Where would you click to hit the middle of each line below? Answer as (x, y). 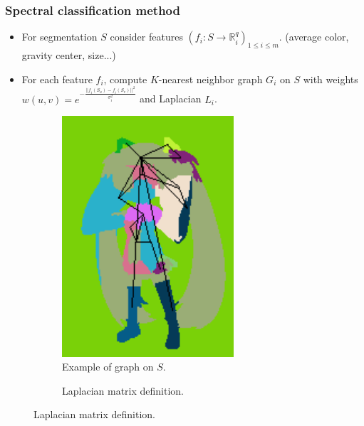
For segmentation (59, 37)
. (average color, (314, 37)
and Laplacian (170, 98)
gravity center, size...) (69, 55)
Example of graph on (108, 367)
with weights (331, 79)
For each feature (57, 79)
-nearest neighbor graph (210, 79)
